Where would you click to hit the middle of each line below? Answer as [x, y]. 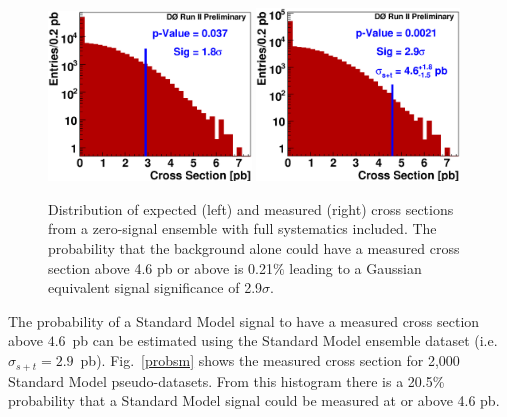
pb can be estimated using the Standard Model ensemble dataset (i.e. [285, 340]
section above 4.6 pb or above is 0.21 [160, 267]
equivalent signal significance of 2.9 [155, 287]
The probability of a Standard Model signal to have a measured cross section [244, 320]
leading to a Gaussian [355, 267]
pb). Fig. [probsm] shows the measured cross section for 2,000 [270, 360]
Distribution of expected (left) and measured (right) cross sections [251, 208]
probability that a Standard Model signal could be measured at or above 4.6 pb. [254, 400]
